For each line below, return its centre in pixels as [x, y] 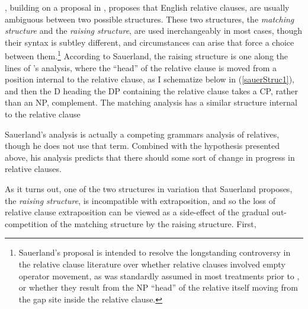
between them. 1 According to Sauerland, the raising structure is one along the [146, 55]
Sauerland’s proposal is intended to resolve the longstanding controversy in [155, 252]
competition [26, 223]
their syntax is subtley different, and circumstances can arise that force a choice [150, 42]
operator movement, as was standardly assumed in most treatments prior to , [159, 275]
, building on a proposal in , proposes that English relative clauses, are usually [147, 7]
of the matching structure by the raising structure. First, [153, 223]
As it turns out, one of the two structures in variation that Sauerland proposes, [149, 188]
